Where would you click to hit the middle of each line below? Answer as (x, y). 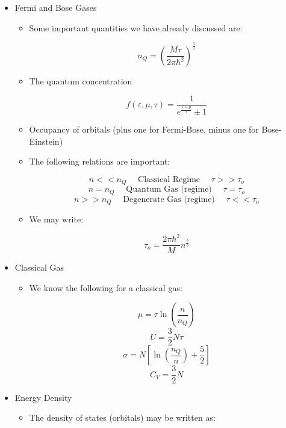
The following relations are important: (100, 161)
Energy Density (43, 397)
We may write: (56, 219)
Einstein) (46, 141)
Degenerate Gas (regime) (169, 199)
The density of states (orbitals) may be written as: (122, 417)
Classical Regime (169, 179)
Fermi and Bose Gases (56, 7)
